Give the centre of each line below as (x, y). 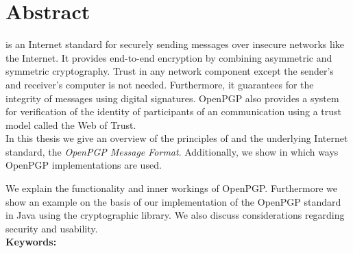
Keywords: (31, 242)
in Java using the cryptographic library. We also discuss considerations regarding (175, 215)
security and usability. (52, 228)
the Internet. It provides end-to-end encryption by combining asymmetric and (169, 57)
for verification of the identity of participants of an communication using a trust (174, 111)
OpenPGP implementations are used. (84, 165)
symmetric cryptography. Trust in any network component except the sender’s (170, 71)
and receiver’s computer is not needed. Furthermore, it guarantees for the (160, 84)
